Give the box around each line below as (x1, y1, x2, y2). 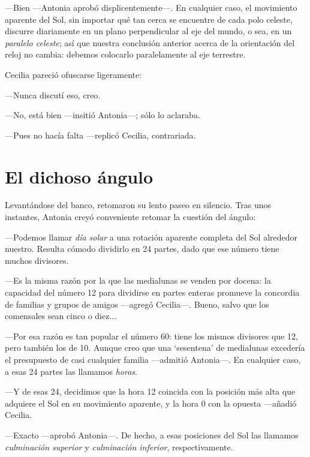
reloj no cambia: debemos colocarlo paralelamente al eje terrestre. (5, 48, 246, 61)
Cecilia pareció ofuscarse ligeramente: (5, 68, 142, 80)
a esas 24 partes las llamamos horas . (5, 365, 137, 377)
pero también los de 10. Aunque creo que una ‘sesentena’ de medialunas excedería (5, 341, 305, 354)
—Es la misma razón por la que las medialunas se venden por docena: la (5, 274, 272, 287)
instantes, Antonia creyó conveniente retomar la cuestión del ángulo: (5, 211, 256, 223)
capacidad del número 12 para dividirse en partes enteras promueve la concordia (5, 286, 300, 299)
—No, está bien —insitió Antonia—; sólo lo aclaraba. (5, 109, 200, 121)
